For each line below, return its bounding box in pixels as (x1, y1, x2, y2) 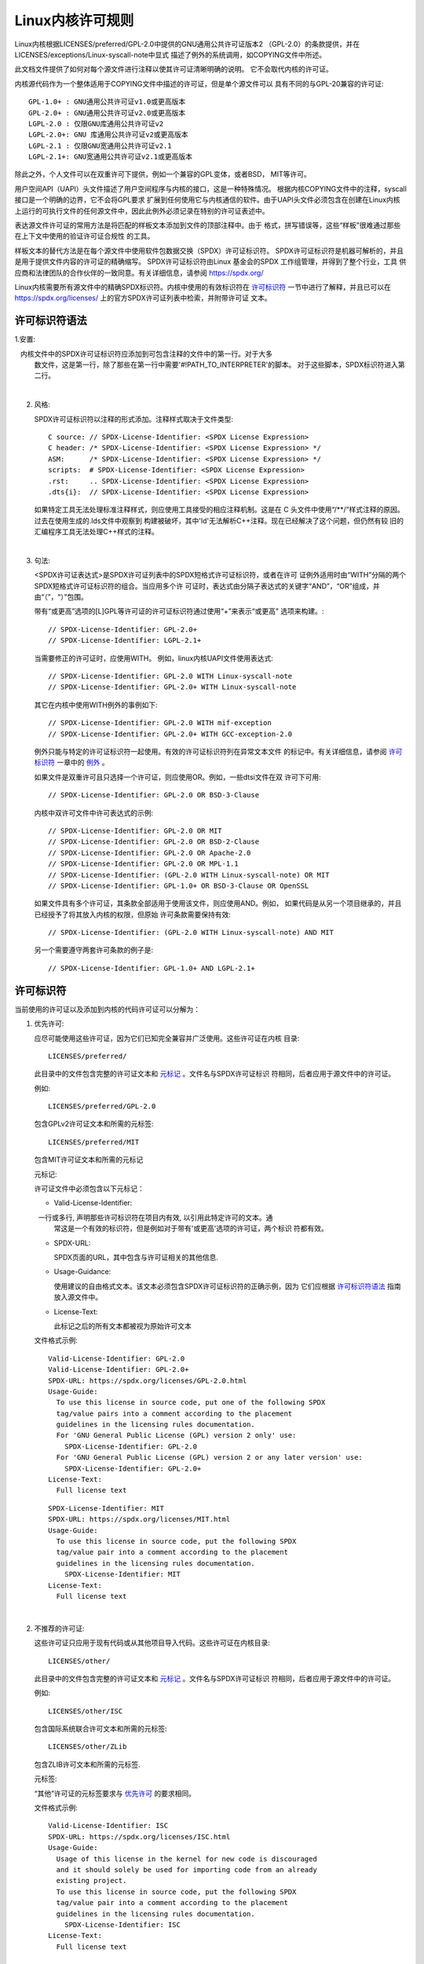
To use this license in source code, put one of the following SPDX (56, 1398, 326, 1407)
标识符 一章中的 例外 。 (34, 758, 109, 768)
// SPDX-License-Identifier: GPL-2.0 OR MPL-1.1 (48, 859, 239, 868)
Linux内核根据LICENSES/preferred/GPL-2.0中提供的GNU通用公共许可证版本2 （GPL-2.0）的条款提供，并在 (14, 39, 360, 49)
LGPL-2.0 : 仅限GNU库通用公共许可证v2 (28, 119, 164, 128)
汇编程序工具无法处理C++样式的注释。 (34, 527, 159, 537)
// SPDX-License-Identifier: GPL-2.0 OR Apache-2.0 (48, 848, 251, 857)
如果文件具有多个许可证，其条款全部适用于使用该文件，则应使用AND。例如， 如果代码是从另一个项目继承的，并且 (34, 899, 402, 908)
